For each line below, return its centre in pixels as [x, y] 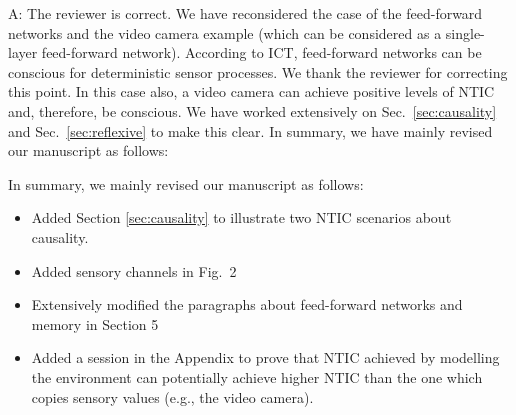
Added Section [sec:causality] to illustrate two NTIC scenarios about [241, 217]
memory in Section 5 [95, 323]
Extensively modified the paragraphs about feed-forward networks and [247, 304]
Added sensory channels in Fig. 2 [134, 270]
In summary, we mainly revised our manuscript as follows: [186, 183]
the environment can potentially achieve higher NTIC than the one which [257, 376]
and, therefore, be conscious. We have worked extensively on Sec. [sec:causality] [252, 110]
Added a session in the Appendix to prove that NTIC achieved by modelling [265, 357]
